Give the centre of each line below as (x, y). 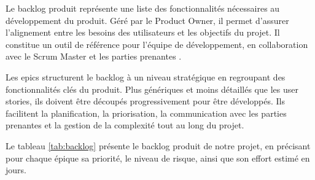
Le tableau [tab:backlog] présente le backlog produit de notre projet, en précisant (158, 145)
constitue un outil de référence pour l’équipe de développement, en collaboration (157, 44)
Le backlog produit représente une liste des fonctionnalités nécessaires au (143, 8)
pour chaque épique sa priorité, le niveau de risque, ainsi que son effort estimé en (158, 158)
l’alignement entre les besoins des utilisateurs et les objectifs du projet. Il (143, 32)
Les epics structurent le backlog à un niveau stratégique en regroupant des (146, 76)
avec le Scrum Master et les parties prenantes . (94, 56)
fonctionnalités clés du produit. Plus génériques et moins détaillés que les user (152, 89)
